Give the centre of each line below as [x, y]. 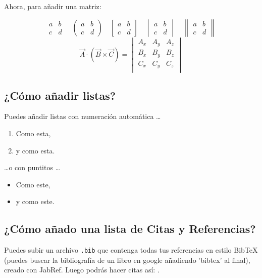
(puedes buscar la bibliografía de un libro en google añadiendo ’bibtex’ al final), [127, 260]
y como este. [35, 201]
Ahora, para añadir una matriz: [53, 6]
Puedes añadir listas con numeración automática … [83, 116]
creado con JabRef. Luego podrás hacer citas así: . [82, 270]
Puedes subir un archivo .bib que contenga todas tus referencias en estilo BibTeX [131, 250]
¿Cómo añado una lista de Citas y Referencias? [130, 229]
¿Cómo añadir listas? [60, 95]
